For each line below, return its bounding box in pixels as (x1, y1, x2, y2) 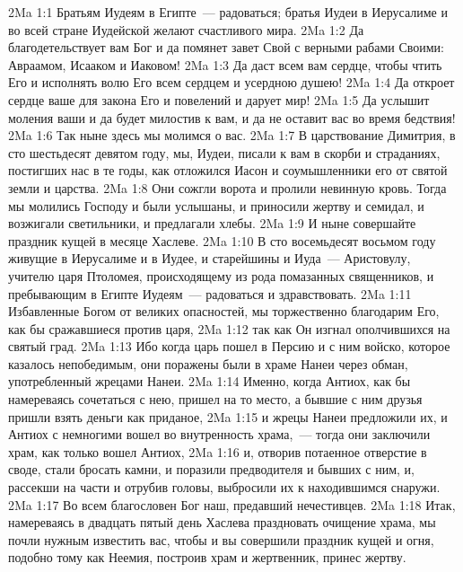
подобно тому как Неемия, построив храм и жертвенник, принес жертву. (8, 548, 406, 567)
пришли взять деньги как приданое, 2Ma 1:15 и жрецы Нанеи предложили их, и (8, 407, 448, 426)
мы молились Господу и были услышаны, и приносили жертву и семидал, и (8, 196, 424, 215)
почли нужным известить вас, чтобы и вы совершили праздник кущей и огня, (8, 530, 434, 549)
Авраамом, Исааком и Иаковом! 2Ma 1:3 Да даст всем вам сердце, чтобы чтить (8, 55, 442, 74)
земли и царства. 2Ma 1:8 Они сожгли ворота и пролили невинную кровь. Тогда (8, 178, 447, 197)
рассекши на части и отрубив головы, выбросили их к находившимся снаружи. (8, 478, 441, 497)
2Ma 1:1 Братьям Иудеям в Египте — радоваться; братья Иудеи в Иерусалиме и (8, 3, 448, 21)
